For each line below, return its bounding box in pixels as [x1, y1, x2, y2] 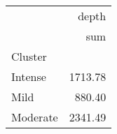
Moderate [11, 109, 58, 125]
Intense [11, 68, 46, 84]
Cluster [11, 48, 47, 64]
